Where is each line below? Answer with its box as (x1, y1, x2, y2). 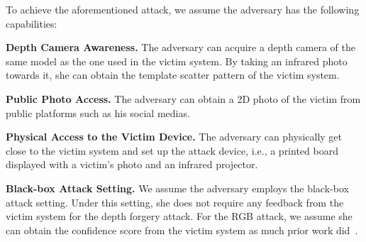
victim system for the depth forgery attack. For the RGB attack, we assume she (6, 209, 353, 224)
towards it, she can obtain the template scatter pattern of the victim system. (6, 67, 340, 82)
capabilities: (6, 16, 57, 31)
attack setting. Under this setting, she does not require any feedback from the (6, 194, 344, 209)
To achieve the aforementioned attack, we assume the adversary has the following (6, 2, 360, 16)
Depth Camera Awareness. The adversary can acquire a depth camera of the (6, 40, 355, 55)
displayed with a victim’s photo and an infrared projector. (6, 157, 258, 172)
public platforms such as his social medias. (6, 105, 190, 120)
